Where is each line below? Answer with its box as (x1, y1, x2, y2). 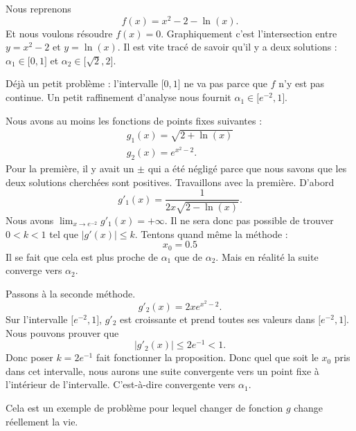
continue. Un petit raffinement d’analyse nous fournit (6, 90, 231, 104)
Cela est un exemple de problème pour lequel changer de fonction (6, 401, 283, 415)
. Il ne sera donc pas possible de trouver (164, 212, 334, 227)
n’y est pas (278, 76, 325, 91)
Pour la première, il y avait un (6, 161, 134, 176)
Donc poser (6, 350, 53, 365)
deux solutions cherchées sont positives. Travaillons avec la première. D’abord (6, 174, 335, 189)
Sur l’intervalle (6, 311, 68, 326)
